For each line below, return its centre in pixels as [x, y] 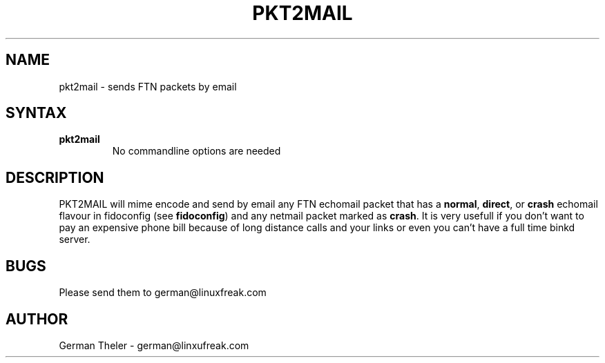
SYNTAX [36, 113]
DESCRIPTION [55, 177]
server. [75, 239]
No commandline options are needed [196, 151]
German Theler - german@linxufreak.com [154, 345]
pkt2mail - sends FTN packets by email [148, 86]
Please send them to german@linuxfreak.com [163, 293]
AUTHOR [37, 319]
